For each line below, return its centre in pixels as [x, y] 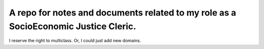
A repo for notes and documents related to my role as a [123, 13]
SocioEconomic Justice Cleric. [73, 26]
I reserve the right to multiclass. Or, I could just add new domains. [75, 41]
